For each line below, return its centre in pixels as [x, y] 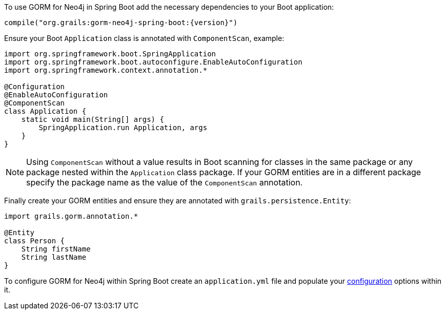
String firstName [56, 249]
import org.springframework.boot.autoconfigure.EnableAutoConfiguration [153, 62]
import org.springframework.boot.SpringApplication [110, 54]
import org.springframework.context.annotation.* [106, 70]
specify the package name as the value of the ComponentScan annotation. [165, 182]
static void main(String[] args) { [93, 119]
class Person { [35, 241]
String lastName [54, 257]
